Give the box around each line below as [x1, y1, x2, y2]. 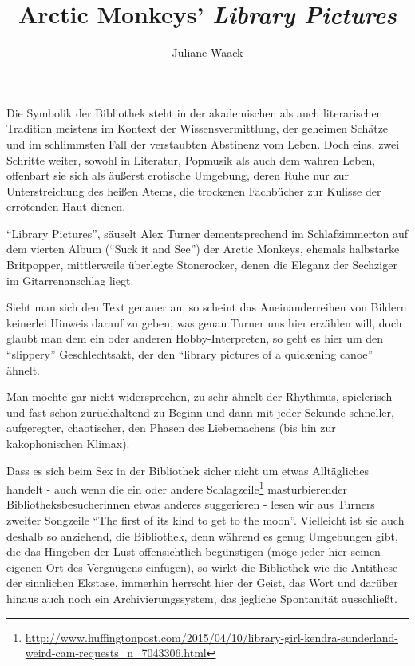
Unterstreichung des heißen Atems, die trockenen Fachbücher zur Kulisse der [6, 182, 381, 199]
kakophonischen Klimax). [6, 435, 130, 451]
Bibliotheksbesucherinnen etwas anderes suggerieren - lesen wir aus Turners [6, 496, 375, 513]
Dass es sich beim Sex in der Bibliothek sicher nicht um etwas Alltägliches [6, 462, 369, 478]
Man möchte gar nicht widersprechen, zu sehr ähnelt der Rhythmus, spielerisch [6, 388, 393, 405]
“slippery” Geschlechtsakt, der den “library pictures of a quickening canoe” [6, 346, 373, 363]
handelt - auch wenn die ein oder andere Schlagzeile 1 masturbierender [6, 478, 347, 497]
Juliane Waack [172, 44, 243, 61]
